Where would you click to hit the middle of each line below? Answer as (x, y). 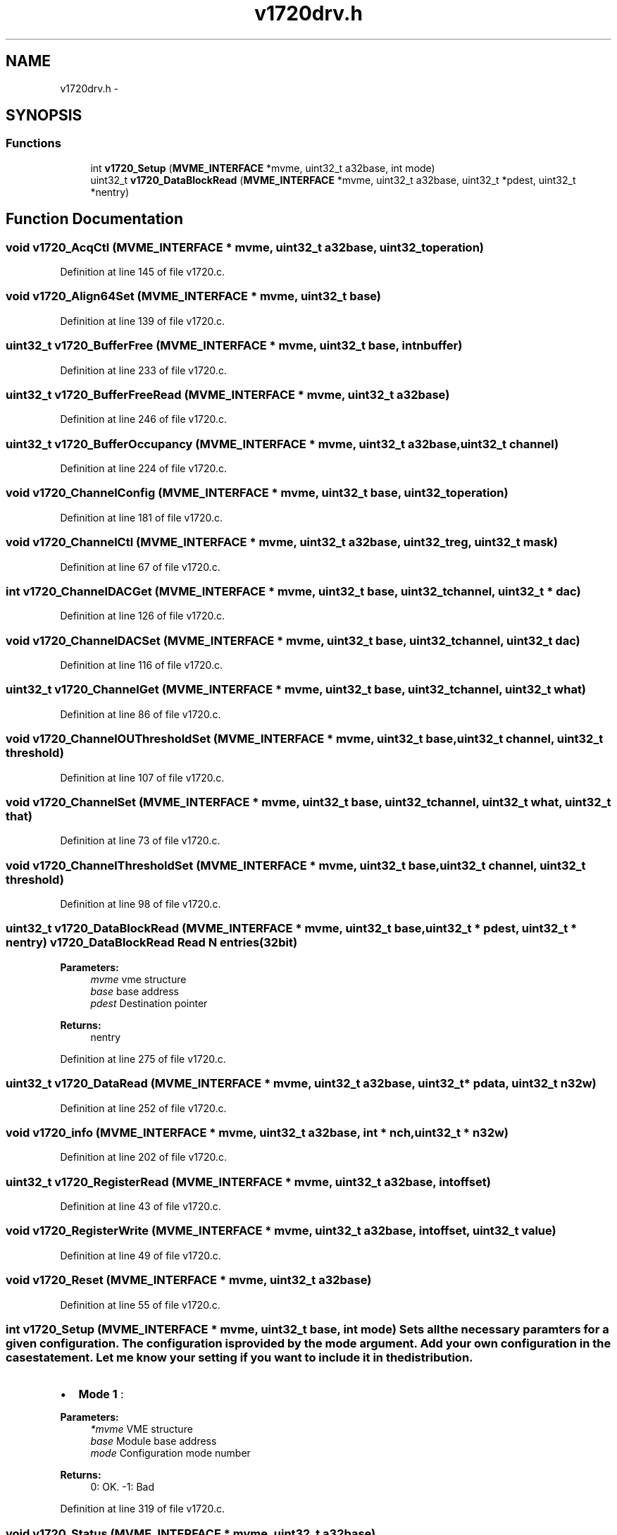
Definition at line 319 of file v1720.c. (143, 1509)
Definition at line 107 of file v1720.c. (142, 777)
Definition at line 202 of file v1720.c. (143, 1157)
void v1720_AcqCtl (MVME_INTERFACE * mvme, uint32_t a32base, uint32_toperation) (245, 247)
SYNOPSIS (44, 116)
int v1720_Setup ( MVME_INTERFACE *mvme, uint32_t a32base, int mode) (263, 168)
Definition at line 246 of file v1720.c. (144, 419)
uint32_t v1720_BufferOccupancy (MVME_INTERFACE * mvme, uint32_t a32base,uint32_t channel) (282, 444)
